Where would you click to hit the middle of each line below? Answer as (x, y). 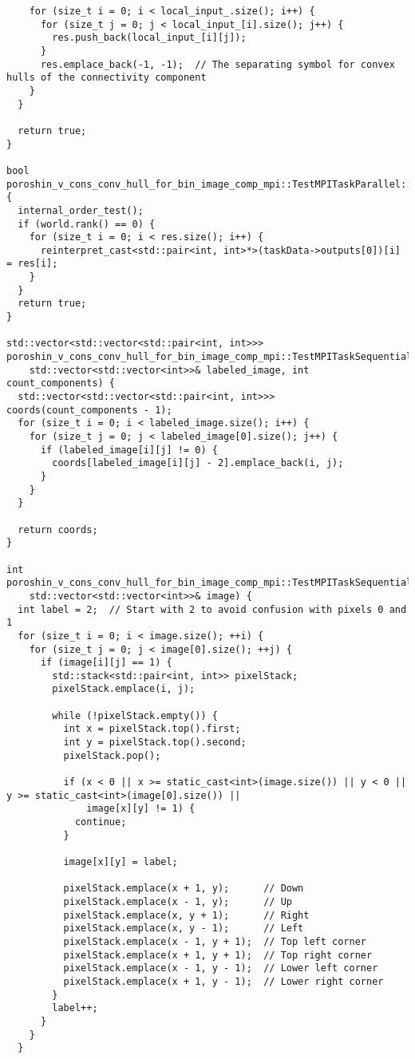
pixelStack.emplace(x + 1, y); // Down (184, 889)
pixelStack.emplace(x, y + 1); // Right (186, 915)
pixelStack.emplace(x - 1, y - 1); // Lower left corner (221, 968)
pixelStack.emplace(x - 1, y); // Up (178, 901)
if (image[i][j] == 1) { (106, 663)
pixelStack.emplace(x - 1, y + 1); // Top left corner (215, 941)
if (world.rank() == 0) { (87, 224)
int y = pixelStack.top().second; (155, 743)
